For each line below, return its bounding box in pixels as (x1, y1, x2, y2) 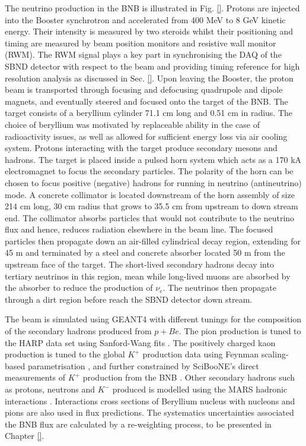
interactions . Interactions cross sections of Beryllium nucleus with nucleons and (5, 394, 295, 407)
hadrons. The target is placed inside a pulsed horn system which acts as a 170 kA (5, 153, 302, 165)
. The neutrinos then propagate (162, 281, 276, 294)
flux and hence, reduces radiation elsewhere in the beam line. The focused (5, 223, 273, 235)
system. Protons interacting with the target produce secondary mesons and (5, 142, 278, 154)
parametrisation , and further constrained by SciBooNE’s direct (27, 359, 259, 372)
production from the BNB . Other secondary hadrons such (82, 371, 295, 384)
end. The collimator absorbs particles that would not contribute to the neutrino (5, 211, 295, 224)
